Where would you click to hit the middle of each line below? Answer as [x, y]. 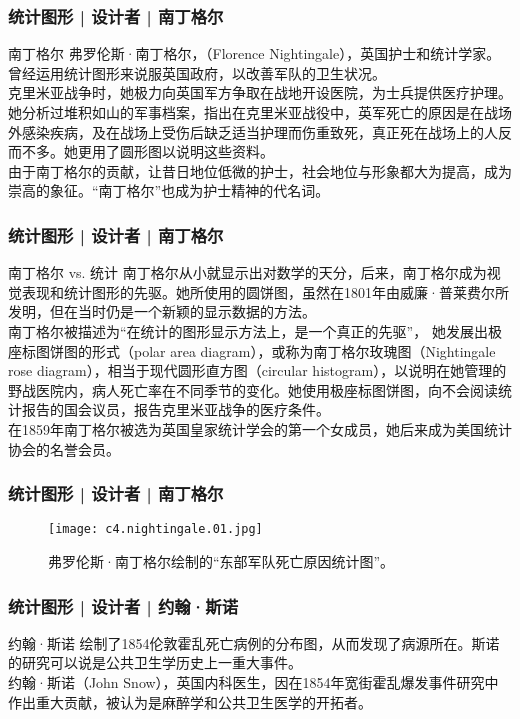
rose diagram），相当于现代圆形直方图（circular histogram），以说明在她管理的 [257, 370]
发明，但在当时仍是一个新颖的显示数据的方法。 [162, 311]
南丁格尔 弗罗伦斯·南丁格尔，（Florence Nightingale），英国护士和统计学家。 [254, 53]
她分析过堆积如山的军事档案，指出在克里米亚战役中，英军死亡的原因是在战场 [260, 112]
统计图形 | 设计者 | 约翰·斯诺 [123, 605]
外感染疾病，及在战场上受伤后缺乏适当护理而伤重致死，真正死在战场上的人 [253, 131]
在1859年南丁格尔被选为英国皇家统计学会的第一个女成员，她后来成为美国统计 [260, 428]
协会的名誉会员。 [64, 448]
